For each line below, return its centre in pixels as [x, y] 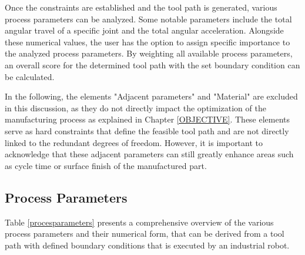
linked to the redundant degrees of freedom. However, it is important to [134, 142]
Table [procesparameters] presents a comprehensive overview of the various [139, 222]
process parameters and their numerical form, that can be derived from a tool [145, 234]
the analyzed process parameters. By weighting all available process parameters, [149, 53]
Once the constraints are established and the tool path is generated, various [141, 7]
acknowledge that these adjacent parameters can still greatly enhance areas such [149, 154]
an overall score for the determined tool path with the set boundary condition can [152, 64]
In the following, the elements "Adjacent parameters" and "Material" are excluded [151, 96]
